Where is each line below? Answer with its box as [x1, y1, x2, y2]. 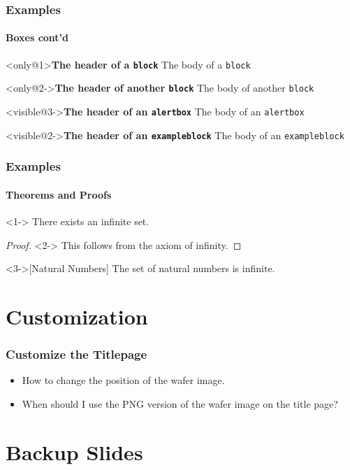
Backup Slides [6, 437, 143, 466]
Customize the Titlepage [6, 345, 147, 362]
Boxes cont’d [6, 30, 69, 45]
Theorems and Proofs [6, 187, 112, 201]
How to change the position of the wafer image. [22, 373, 225, 387]
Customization [6, 301, 148, 330]
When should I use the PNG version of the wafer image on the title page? [22, 396, 338, 411]
